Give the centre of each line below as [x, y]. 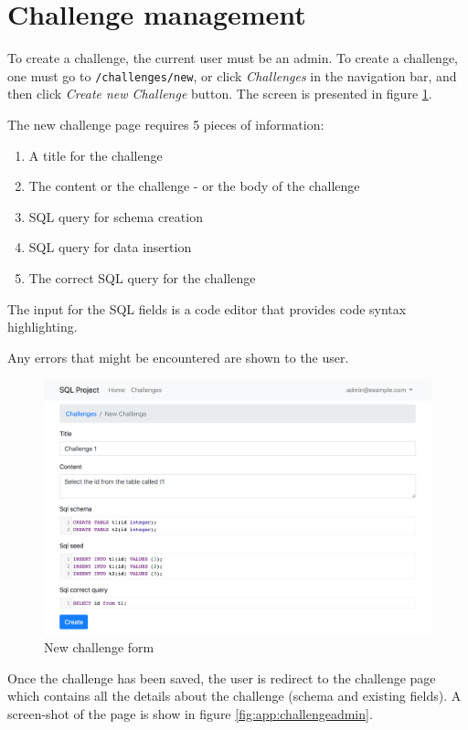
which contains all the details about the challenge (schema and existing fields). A [234, 696]
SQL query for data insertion [110, 247]
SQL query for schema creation [116, 216]
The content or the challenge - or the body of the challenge [194, 186]
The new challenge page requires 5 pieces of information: [166, 124]
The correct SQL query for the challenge [142, 277]
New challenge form [99, 647]
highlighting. [43, 327]
